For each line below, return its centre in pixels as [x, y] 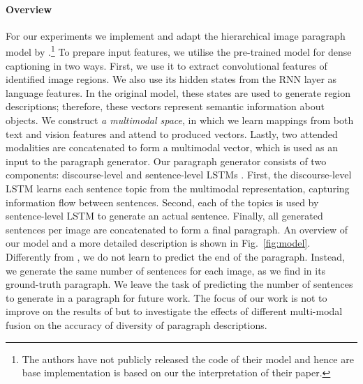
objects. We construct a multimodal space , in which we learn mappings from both [180, 120]
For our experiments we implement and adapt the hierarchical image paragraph [176, 35]
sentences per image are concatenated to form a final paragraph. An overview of [177, 229]
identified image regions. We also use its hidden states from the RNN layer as [171, 79]
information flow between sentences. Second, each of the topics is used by [162, 202]
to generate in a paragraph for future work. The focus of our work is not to [166, 297]
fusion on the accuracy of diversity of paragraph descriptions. [136, 324]
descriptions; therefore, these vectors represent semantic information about [165, 106]
